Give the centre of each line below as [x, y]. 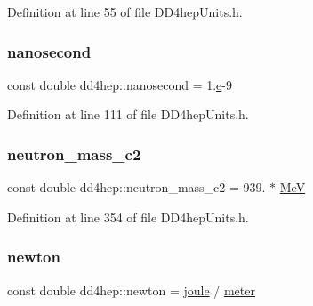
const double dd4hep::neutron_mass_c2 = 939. [136, 187]
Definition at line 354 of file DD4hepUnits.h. [128, 217]
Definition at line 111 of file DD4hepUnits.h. [128, 114]
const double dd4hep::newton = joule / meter [131, 290]
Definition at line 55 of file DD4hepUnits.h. [125, 12]
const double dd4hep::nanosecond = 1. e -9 [120, 84]
